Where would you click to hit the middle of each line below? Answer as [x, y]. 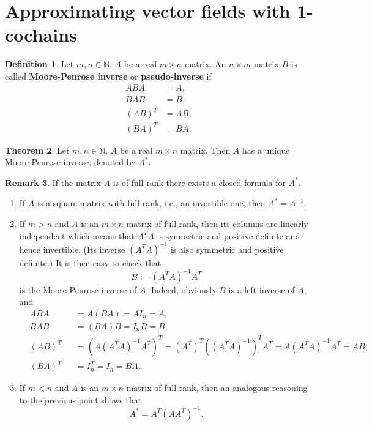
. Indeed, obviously [181, 289]
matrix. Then [205, 150]
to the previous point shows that [80, 399]
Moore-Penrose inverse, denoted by [70, 162]
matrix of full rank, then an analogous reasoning [217, 388]
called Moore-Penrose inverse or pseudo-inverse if [108, 76]
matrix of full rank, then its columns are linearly [217, 223]
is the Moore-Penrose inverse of [78, 289]
